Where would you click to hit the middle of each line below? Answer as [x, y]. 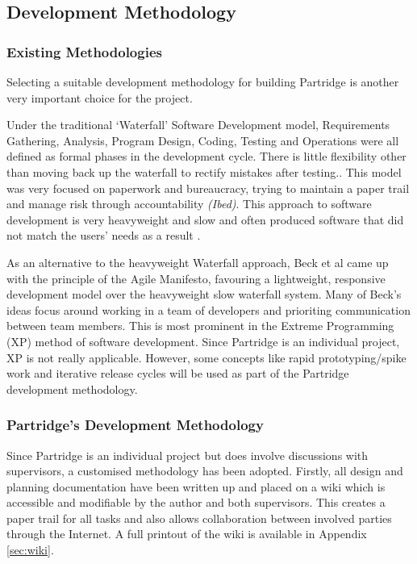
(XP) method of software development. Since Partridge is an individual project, [203, 341]
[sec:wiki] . [30, 550]
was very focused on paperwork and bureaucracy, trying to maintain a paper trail [208, 188]
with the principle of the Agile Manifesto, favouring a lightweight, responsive [196, 278]
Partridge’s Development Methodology [135, 425]
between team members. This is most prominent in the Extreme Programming [200, 326]
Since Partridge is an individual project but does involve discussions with [188, 455]
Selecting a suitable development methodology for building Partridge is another [203, 81]
